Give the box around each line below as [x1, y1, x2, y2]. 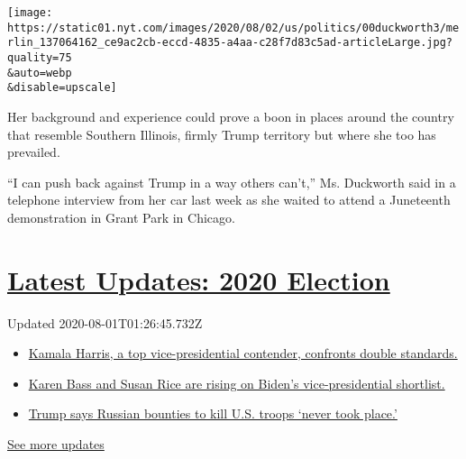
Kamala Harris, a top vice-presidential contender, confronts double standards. [28, 344, 458, 363]
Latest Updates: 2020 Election [7, 261, 390, 298]
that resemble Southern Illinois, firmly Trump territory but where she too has [7, 124, 436, 143]
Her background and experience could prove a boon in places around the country [7, 106, 454, 125]
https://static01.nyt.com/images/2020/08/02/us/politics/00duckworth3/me [7, 21, 460, 34]
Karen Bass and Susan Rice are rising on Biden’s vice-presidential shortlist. [28, 373, 445, 392]
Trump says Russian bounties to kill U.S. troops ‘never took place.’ [28, 404, 397, 423]
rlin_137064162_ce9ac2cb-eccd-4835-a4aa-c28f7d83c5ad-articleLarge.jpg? [7, 36, 452, 50]
